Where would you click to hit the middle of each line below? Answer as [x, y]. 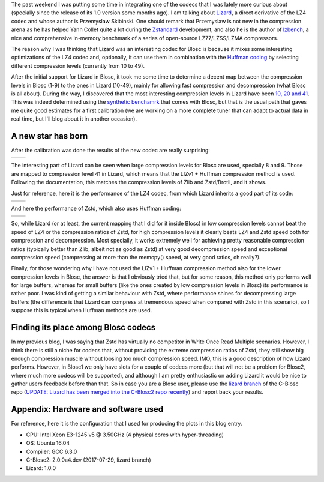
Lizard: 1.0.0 [41, 468]
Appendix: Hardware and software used [87, 409]
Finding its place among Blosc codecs [83, 327]
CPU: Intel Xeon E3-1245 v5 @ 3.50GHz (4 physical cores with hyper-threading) [125, 435]
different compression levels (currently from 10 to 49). [78, 65]
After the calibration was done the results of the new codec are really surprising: [110, 150]
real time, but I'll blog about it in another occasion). [74, 119]
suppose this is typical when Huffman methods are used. [82, 310]
